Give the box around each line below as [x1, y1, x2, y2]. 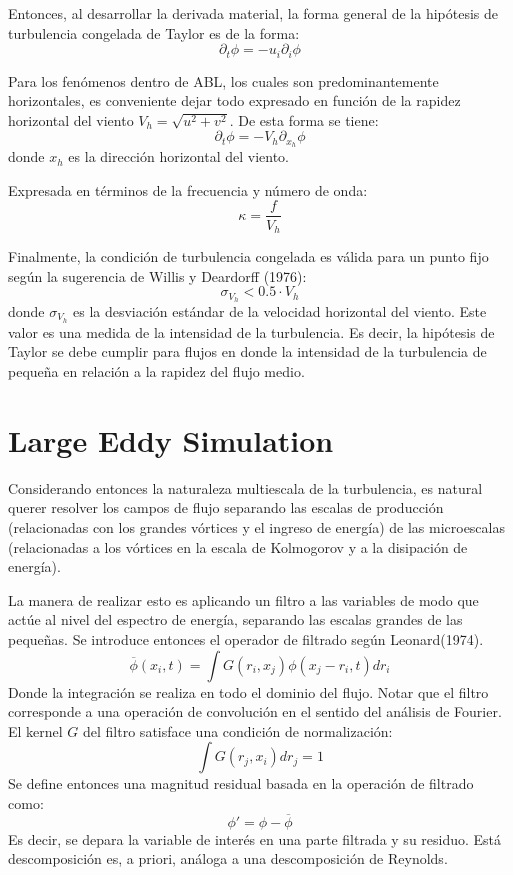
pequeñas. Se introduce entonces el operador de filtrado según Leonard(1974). [8, 628, 484, 649]
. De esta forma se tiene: [229, 109, 379, 130]
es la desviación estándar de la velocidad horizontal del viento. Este [72, 301, 487, 322]
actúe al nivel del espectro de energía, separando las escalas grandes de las [8, 609, 463, 630]
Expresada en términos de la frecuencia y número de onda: [8, 179, 368, 200]
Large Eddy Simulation [8, 419, 334, 460]
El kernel [8, 720, 63, 741]
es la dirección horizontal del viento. [68, 146, 290, 167]
